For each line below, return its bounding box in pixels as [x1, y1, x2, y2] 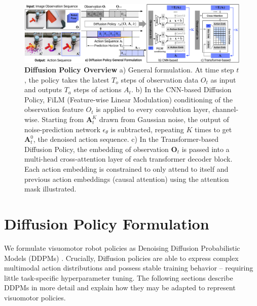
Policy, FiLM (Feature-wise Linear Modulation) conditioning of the [24, 94, 233, 104]
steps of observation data [121, 74, 199, 85]
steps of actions [74, 84, 122, 95]
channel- [212, 104, 239, 114]
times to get [195, 124, 232, 134]
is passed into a [181, 143, 230, 154]
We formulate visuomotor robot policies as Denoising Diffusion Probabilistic [4, 242, 240, 253]
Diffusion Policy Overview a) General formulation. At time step [24, 64, 234, 75]
